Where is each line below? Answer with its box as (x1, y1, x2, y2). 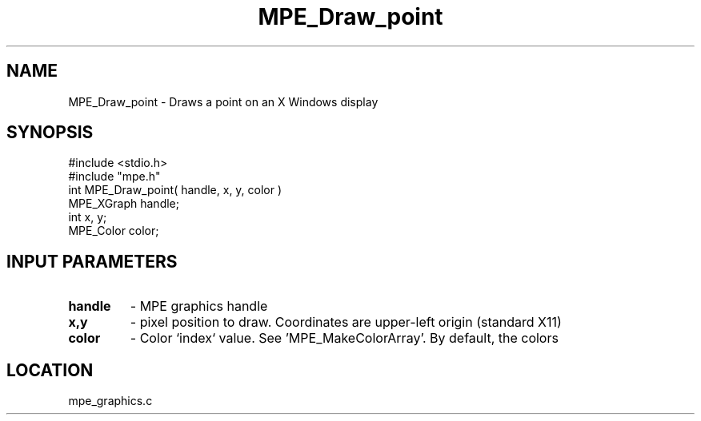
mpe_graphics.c (68, 394, 153, 408)
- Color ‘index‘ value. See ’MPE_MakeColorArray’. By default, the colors (130, 330, 559, 347)
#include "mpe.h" (68, 169, 161, 184)
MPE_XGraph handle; (68, 197, 179, 211)
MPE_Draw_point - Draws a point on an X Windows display (68, 94, 379, 109)
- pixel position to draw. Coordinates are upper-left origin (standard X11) (130, 314, 562, 331)
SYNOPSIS (6, 122, 94, 143)
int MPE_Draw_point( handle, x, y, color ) (68, 183, 282, 197)
